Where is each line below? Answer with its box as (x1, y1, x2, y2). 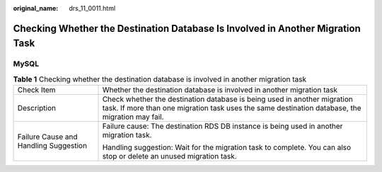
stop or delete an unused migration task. (102, 151, 237, 161)
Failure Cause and (17, 132, 78, 142)
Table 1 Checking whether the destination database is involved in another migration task (13, 74, 307, 84)
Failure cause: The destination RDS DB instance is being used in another (102, 121, 343, 131)
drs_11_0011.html (69, 4, 116, 12)
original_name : (13, 4, 59, 12)
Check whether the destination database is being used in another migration (102, 94, 353, 104)
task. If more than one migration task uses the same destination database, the (102, 103, 361, 113)
